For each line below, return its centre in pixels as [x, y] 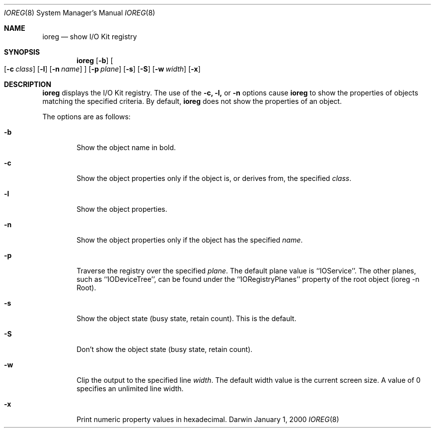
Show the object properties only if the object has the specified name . [190, 240]
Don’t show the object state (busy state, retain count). [165, 349]
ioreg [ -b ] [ [95, 60]
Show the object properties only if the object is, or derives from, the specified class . [214, 178]
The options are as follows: [86, 117]
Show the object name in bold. [126, 147]
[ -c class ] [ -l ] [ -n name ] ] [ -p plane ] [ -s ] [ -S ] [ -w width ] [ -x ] [102, 69]
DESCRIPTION [28, 84]
